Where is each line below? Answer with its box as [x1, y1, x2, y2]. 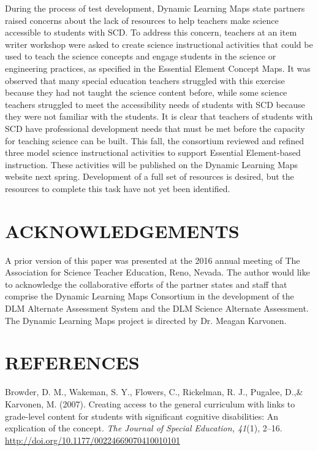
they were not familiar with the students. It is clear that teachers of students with [5, 110, 313, 123]
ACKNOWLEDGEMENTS [5, 218, 240, 243]
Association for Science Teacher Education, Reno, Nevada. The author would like [5, 266, 310, 279]
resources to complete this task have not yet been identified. [5, 182, 230, 195]
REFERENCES [5, 350, 140, 375]
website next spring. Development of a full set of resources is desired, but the [5, 170, 294, 183]
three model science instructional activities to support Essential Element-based [5, 146, 301, 159]
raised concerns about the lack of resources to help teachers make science [5, 13, 279, 26]
